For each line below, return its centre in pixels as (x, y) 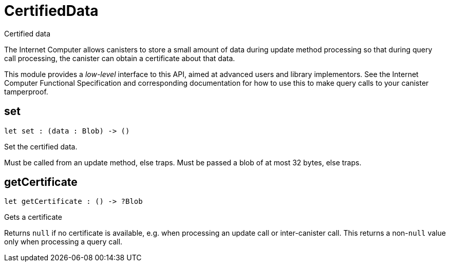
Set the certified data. (41, 146)
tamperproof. (26, 91)
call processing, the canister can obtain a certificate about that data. (120, 58)
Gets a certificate (33, 217)
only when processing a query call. (63, 242)
